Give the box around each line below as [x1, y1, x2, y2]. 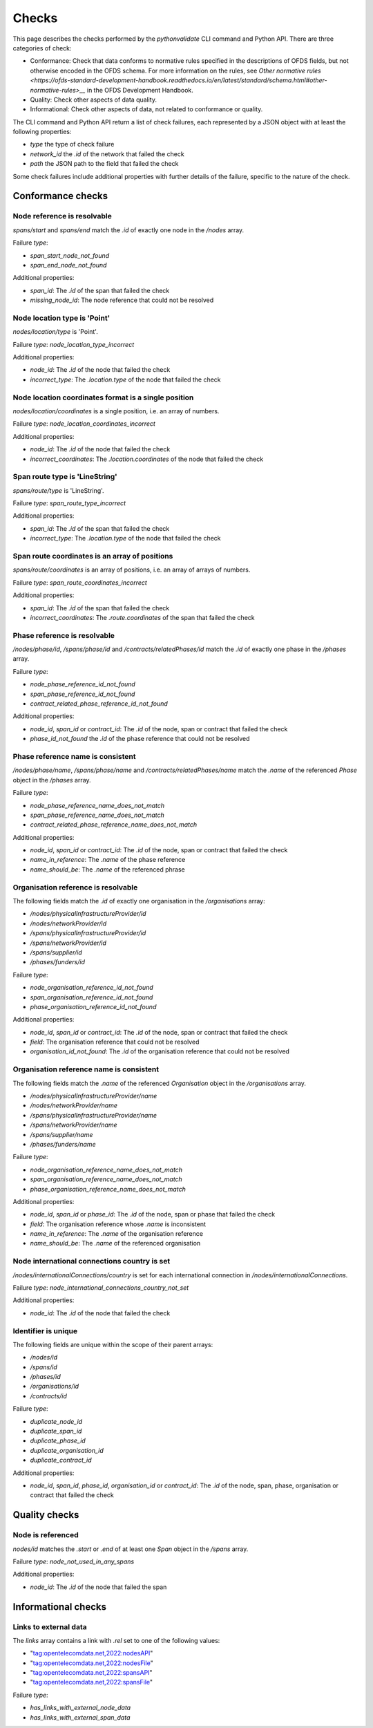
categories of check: [12, 44, 72, 52]
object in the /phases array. [12, 776, 91, 784]
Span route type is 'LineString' [12, 472, 117, 482]
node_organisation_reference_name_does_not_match [30, 1165, 183, 1174]
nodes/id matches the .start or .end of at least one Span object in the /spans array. [12, 1545, 249, 1553]
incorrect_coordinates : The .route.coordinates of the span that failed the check [30, 613, 255, 621]
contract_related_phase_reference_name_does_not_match [30, 820, 198, 829]
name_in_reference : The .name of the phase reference [30, 856, 186, 864]
